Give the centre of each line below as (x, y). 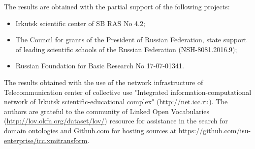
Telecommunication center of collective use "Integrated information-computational (128, 92)
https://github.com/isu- (215, 130)
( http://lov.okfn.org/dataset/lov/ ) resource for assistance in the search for (116, 121)
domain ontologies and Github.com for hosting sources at (90, 130)
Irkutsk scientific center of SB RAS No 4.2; (80, 23)
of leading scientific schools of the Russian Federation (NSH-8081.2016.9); (126, 49)
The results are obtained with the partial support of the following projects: (117, 6)
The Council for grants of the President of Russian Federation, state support (131, 40)
